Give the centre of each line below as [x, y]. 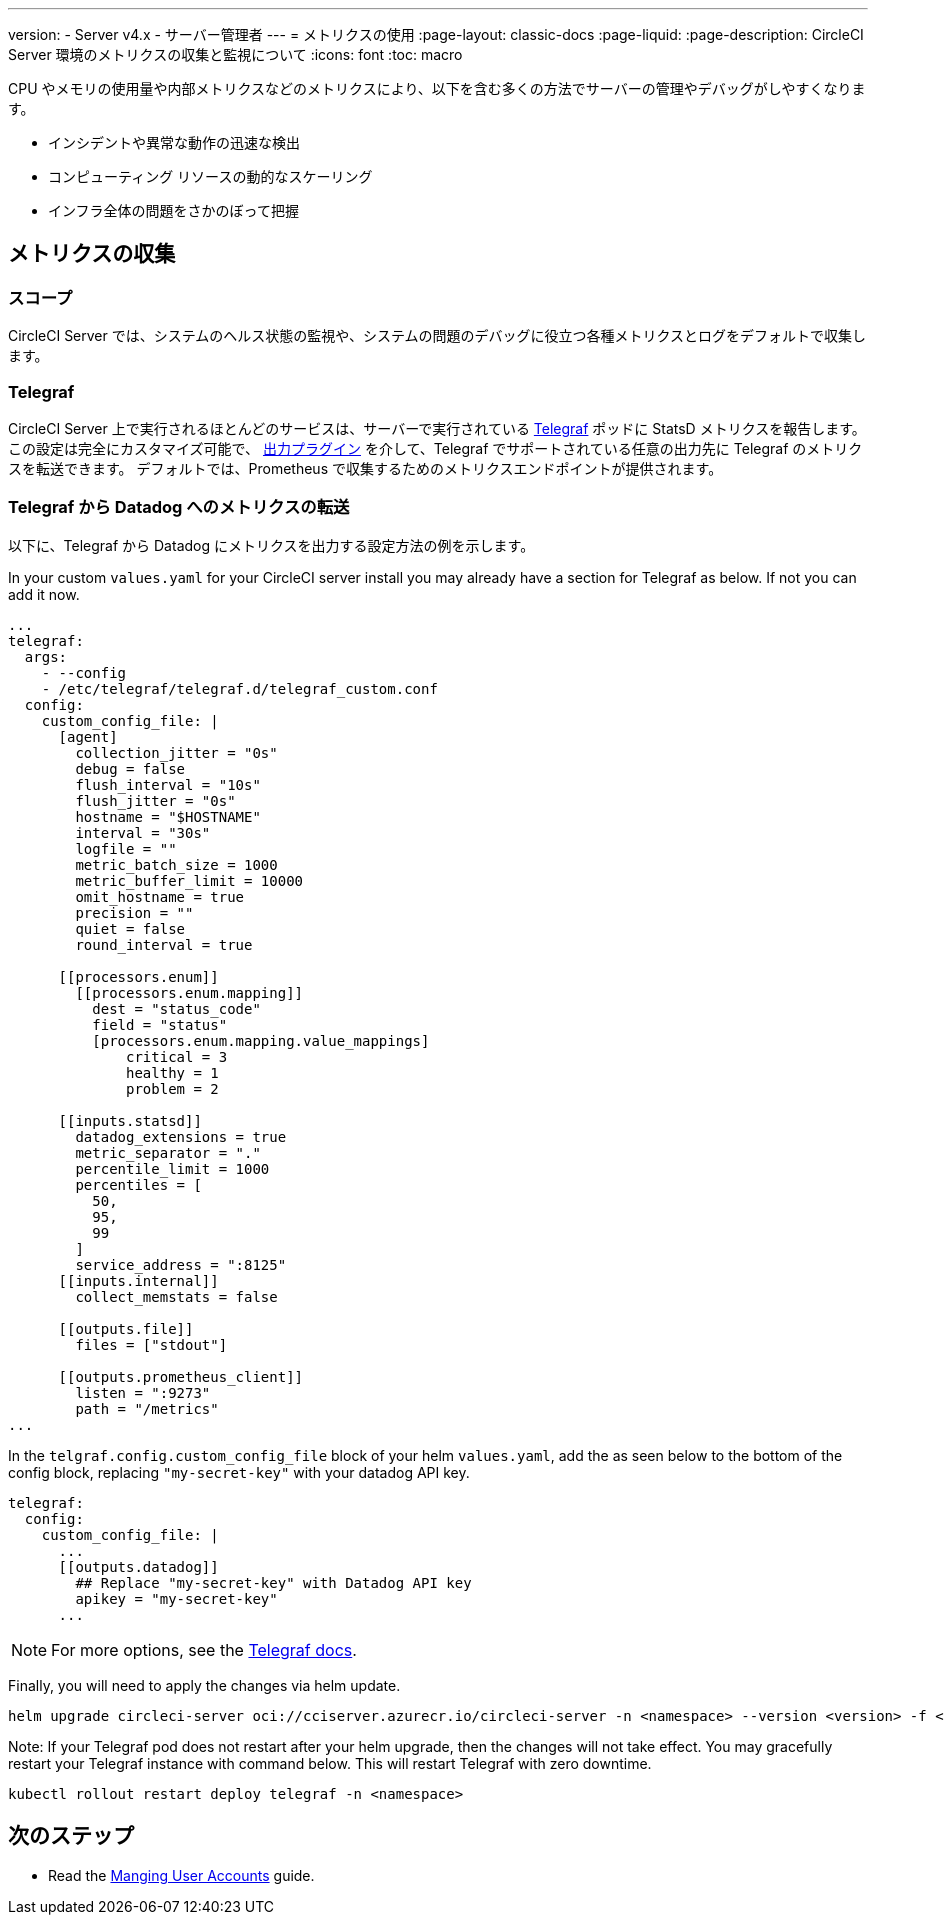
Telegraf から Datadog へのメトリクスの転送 [179, 507]
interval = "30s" [143, 832]
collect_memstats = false [176, 1296]
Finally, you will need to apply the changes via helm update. [204, 1685]
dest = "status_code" [176, 1008]
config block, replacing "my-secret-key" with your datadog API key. [239, 1472]
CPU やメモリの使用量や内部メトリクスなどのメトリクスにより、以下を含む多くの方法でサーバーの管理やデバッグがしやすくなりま [437, 88]
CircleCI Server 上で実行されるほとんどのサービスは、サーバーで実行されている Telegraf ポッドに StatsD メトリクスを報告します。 [437, 428]
